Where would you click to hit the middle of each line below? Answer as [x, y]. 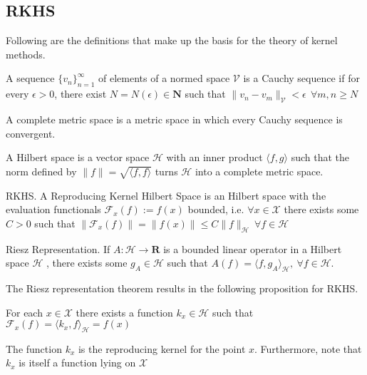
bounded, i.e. [216, 209]
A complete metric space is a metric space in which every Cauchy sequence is [174, 119]
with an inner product [214, 157]
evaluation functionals [53, 209]
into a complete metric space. [259, 171]
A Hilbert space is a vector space [78, 157]
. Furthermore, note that [308, 348]
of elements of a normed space [164, 78]
